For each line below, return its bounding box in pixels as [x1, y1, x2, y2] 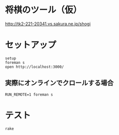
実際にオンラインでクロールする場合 [5, 79, 114, 87]
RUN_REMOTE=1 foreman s [5, 92, 53, 97]
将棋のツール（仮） [5, 4, 82, 16]
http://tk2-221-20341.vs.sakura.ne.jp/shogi [5, 20, 91, 27]
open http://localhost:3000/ [5, 64, 64, 69]
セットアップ [5, 39, 57, 51]
